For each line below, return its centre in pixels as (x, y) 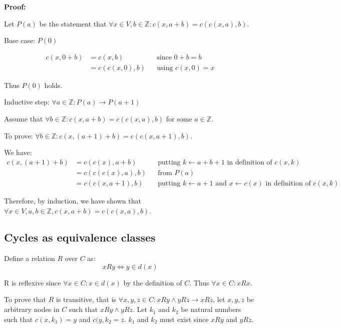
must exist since (184, 319)
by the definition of (153, 282)
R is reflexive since (33, 282)
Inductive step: (27, 102)
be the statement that (73, 23)
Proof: (15, 6)
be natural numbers (211, 309)
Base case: (20, 40)
